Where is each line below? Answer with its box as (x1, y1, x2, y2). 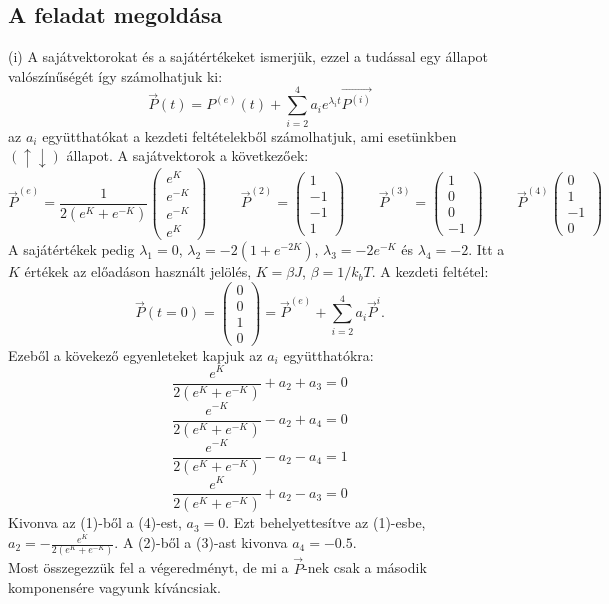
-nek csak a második (303, 557, 427, 578)
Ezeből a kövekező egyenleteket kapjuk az (8, 344, 263, 365)
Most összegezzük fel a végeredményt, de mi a (8, 557, 289, 578)
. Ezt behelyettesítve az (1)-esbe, (225, 512, 426, 533)
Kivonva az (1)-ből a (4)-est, (8, 512, 182, 533)
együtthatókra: (283, 344, 374, 365)
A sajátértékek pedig (8, 239, 135, 260)
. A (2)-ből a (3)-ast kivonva (114, 532, 288, 553)
